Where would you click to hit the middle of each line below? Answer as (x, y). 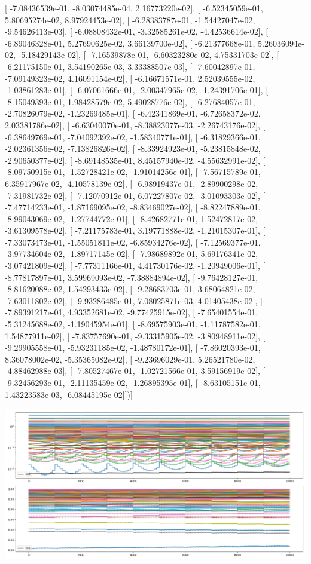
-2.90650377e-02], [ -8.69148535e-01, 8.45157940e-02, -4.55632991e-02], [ (135, 160)
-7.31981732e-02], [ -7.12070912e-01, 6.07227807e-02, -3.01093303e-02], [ (135, 195)
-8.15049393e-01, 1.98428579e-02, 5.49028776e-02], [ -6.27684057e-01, (130, 101)
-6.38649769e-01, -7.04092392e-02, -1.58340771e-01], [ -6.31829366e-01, (133, 137)
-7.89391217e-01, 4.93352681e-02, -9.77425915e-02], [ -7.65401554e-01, (132, 312)
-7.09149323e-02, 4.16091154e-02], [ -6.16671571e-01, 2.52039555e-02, (130, 78)
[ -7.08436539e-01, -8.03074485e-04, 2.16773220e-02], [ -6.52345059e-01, (134, 8)
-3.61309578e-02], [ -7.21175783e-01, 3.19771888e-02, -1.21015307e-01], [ (135, 230)
